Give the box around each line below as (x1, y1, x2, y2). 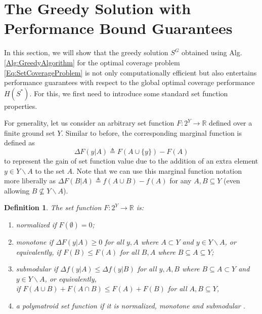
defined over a (209, 117, 252, 128)
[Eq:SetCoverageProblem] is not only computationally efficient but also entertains (4, 67, 257, 77)
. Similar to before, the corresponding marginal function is (61, 127, 242, 138)
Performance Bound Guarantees (4, 18, 233, 38)
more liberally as (4, 175, 56, 186)
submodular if (16, 263, 58, 274)
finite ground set (4, 127, 55, 138)
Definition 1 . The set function (4, 202, 102, 213)
